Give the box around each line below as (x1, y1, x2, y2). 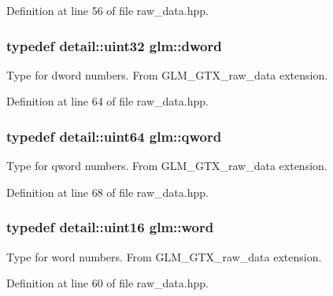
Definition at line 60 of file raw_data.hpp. (6, 275, 209, 291)
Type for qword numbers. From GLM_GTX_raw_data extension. (6, 157, 327, 174)
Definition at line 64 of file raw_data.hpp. (6, 93, 209, 109)
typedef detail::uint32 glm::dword (6, 35, 222, 55)
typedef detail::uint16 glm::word (6, 217, 214, 237)
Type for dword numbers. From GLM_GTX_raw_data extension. (6, 66, 328, 83)
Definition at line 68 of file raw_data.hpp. (6, 183, 209, 200)
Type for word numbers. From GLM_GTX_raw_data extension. (6, 248, 322, 265)
